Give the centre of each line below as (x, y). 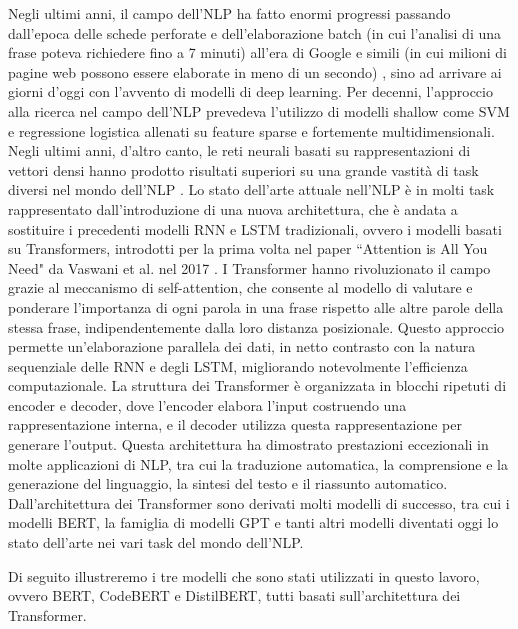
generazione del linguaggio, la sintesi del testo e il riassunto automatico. (228, 483)
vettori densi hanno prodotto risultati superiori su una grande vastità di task (243, 169)
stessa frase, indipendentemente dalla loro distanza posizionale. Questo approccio (256, 326)
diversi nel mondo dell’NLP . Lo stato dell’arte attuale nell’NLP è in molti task (251, 189)
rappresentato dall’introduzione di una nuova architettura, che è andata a (233, 208)
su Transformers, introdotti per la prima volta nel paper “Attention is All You (248, 248)
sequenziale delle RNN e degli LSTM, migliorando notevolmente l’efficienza (238, 365)
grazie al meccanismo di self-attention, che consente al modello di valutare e (240, 287)
